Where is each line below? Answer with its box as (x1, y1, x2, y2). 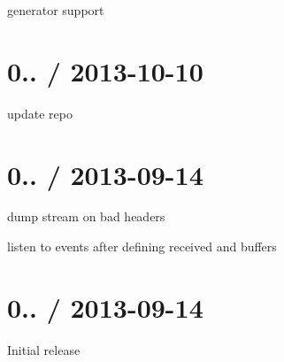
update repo (7, 104, 73, 122)
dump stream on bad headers (7, 207, 165, 226)
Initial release (7, 340, 81, 358)
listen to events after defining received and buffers (7, 237, 277, 256)
